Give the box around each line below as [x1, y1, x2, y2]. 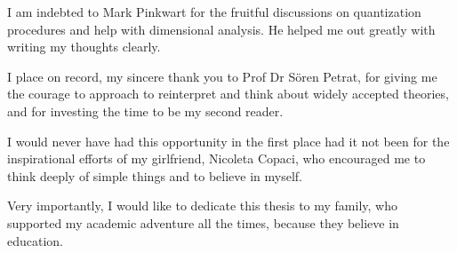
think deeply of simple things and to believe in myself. [7, 166, 302, 185]
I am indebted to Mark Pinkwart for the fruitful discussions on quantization [7, 3, 421, 20]
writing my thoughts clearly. [7, 37, 161, 56]
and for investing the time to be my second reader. [7, 101, 284, 120]
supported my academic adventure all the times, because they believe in [7, 213, 399, 232]
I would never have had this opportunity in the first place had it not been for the [7, 131, 450, 150]
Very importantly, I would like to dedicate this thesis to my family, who [7, 196, 397, 215]
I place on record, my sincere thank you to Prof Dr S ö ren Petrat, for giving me [7, 67, 437, 85]
